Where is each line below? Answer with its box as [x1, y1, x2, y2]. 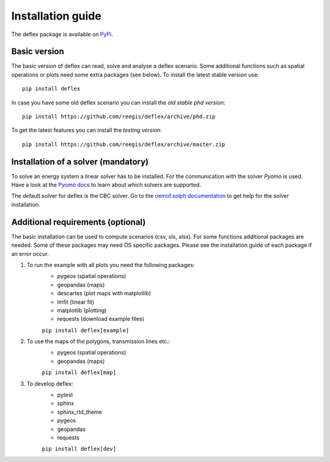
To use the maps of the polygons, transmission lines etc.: [26, 338, 170, 345]
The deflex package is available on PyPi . [11, 31, 113, 38]
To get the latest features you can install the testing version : [11, 127, 162, 134]
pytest [57, 391, 73, 398]
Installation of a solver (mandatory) [11, 156, 149, 167]
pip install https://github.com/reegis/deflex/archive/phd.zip [22, 113, 216, 120]
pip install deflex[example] [42, 327, 130, 334]
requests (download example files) [57, 315, 145, 323]
